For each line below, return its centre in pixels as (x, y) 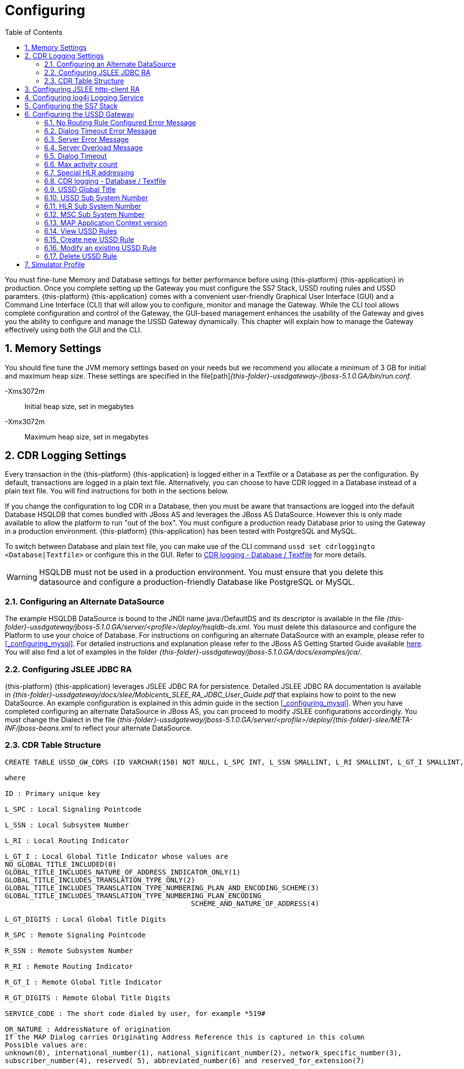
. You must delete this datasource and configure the (333, 627)
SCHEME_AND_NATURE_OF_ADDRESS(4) (255, 903)
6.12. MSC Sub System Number (94, 214)
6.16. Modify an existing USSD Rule (101, 247)
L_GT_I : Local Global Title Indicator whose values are (117, 856)
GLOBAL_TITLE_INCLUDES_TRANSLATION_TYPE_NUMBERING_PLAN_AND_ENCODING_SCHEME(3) (162, 888)
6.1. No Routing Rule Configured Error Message (120, 122)
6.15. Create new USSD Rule (89, 239)
